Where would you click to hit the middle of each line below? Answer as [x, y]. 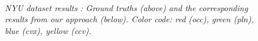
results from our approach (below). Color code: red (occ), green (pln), [129, 19]
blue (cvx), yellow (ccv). [48, 30]
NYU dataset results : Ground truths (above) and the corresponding [126, 7]
